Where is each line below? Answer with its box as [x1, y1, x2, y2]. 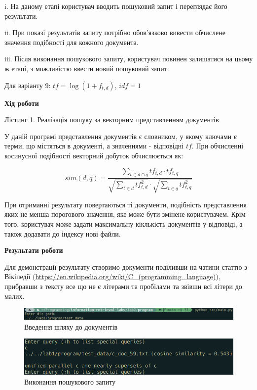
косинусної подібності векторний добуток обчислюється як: [4, 150, 184, 160]
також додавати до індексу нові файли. [4, 228, 121, 239]
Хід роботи [4, 97, 39, 108]
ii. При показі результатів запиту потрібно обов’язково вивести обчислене [4, 27, 225, 38]
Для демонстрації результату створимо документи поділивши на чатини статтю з [4, 261, 247, 272]
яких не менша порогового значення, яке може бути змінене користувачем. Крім [4, 209, 246, 219]
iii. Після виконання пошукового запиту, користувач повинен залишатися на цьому [4, 53, 253, 64]
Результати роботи [4, 245, 63, 255]
